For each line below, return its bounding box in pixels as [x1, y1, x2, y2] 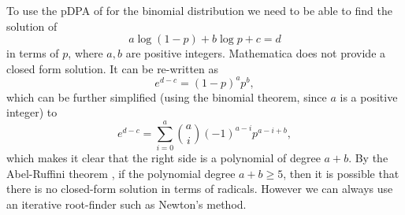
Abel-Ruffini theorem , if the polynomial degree [6, 165, 236, 181]
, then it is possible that [283, 165, 399, 181]
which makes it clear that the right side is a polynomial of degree [6, 150, 321, 166]
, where [68, 45, 103, 61]
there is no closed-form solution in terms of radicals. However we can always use [6, 180, 393, 197]
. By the [348, 150, 388, 166]
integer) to [6, 104, 58, 120]
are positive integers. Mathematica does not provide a [125, 45, 386, 61]
